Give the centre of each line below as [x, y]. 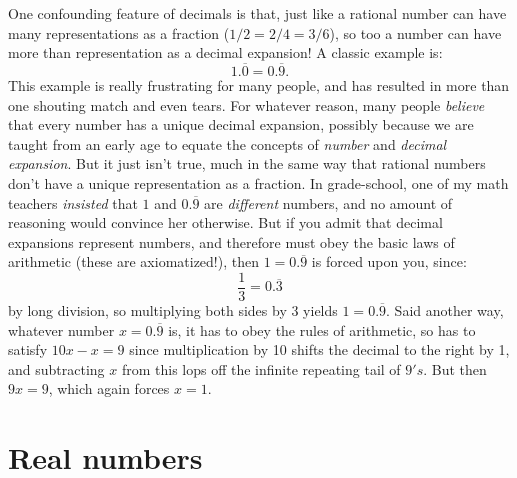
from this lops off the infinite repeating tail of [261, 368]
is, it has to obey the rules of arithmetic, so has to [322, 329]
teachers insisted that [73, 202]
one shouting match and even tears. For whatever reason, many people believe [246, 104]
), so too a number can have [415, 32]
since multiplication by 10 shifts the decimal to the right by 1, [319, 349]
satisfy [28, 349]
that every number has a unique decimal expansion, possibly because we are [241, 124]
